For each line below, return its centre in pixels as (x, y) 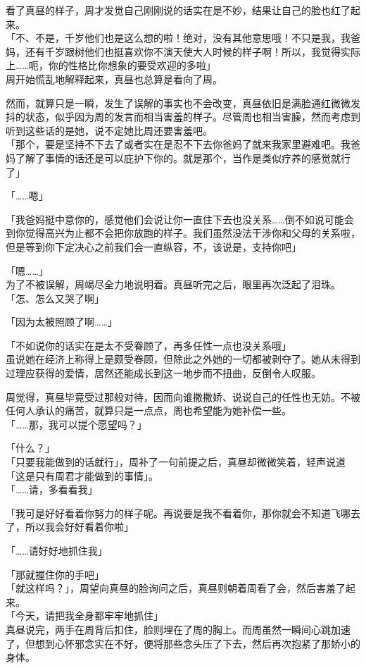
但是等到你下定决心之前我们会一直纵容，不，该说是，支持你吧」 (153, 246)
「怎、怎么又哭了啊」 (55, 298)
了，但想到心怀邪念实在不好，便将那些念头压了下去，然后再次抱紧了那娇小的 (183, 643)
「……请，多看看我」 (52, 489)
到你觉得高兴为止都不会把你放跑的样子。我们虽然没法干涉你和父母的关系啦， (183, 233)
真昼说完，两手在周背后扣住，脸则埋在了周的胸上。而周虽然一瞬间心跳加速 (178, 629)
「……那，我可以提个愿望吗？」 (76, 424)
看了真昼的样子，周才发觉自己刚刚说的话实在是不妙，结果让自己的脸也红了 (178, 10)
